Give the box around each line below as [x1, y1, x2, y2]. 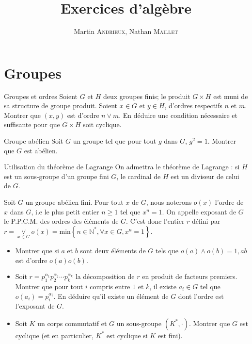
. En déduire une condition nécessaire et [119, 110, 237, 120]
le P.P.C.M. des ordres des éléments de [4, 216, 119, 226]
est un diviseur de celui [171, 171, 239, 181]
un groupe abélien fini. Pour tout [25, 197, 124, 207]
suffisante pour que [4, 119, 60, 130]
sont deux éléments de [80, 246, 146, 255]
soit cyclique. [83, 119, 122, 130]
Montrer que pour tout [15, 281, 83, 291]
